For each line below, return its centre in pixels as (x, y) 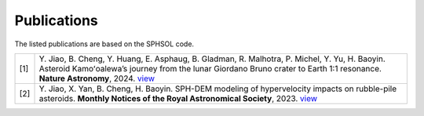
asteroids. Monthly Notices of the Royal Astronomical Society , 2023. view (178, 98)
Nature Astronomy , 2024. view (97, 78)
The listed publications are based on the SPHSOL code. (104, 44)
